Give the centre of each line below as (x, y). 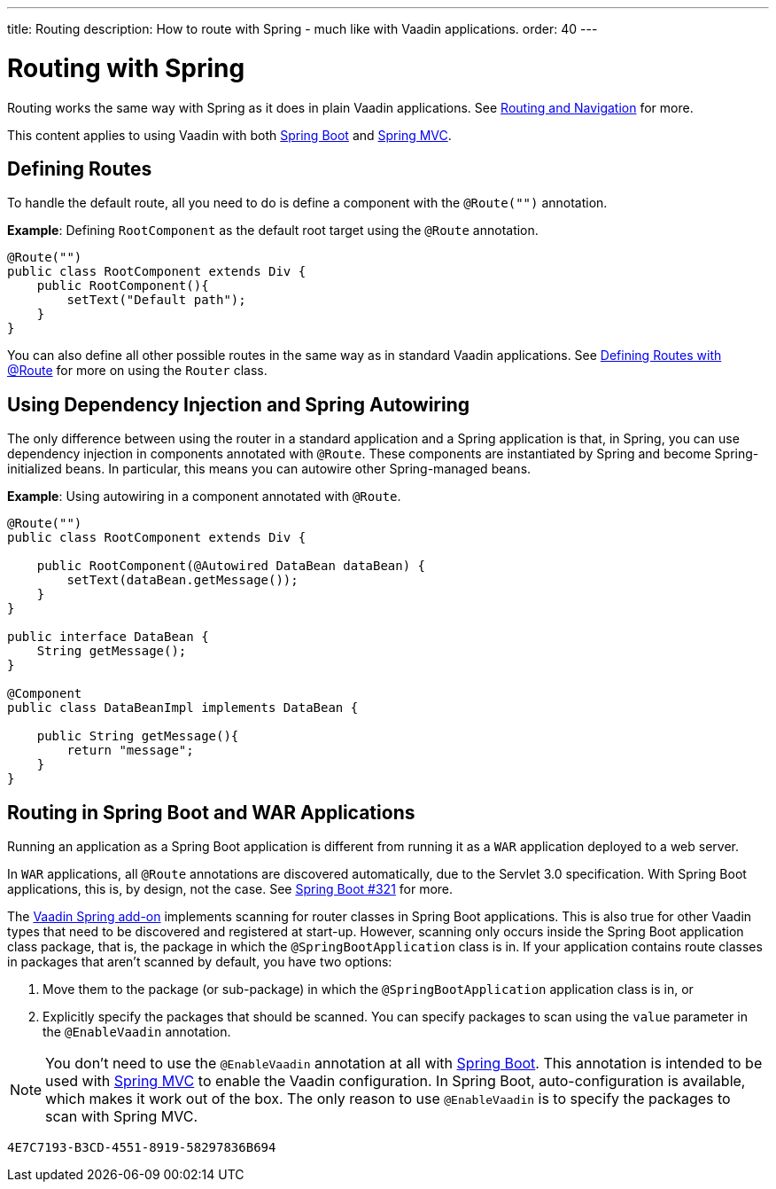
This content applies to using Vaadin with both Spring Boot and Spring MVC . (229, 135)
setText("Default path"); (156, 300)
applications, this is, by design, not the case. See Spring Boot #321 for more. (230, 889)
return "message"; (130, 751)
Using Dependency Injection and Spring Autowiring (239, 404)
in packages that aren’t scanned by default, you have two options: (200, 962)
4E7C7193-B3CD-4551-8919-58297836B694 (142, 1148)
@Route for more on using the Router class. (137, 371)
